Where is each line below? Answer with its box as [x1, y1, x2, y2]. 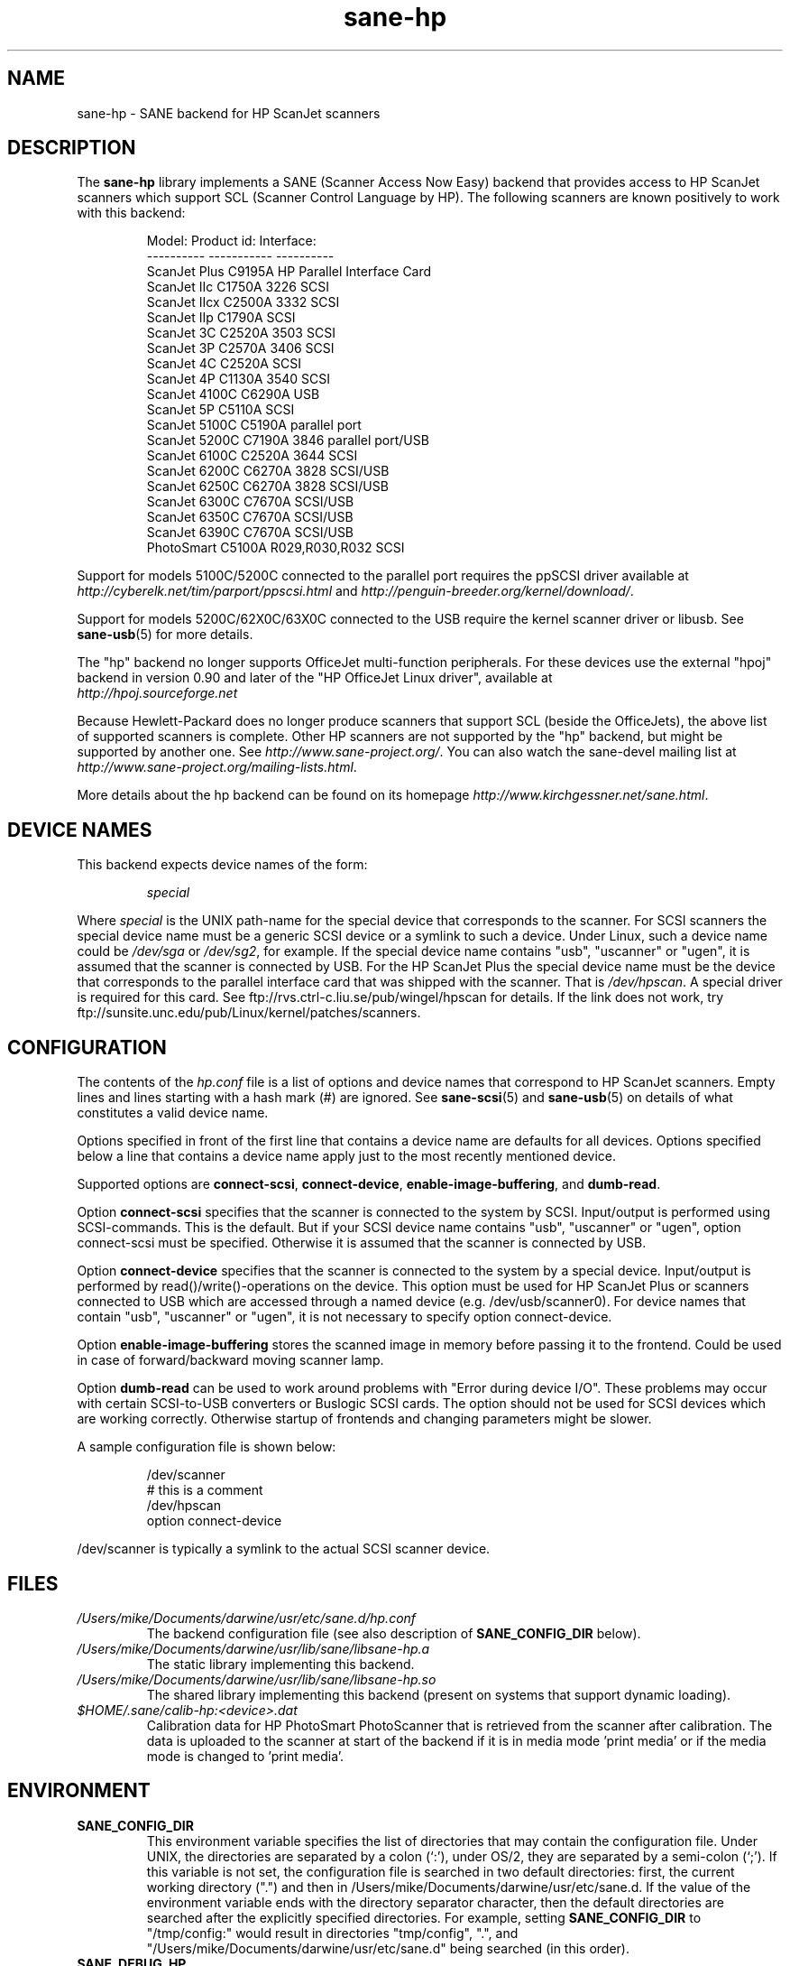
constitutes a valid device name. [77, 1105, 269, 1121]
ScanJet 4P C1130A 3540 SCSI [146, 371, 331, 387]
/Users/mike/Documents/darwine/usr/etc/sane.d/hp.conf [77, 1609, 417, 1626]
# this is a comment [146, 1482, 263, 1498]
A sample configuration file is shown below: [77, 1439, 336, 1455]
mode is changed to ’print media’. [146, 1748, 344, 1764]
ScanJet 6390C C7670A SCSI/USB [146, 524, 354, 541]
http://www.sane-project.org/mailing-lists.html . [77, 759, 357, 775]
